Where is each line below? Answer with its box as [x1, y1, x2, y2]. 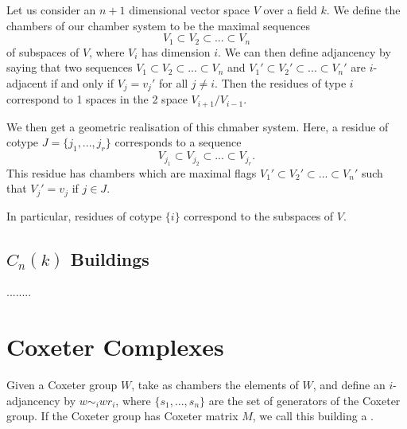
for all [158, 74, 188, 91]
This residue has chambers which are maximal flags [6, 164, 257, 181]
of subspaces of [6, 43, 79, 60]
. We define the [326, 2, 401, 18]
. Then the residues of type [215, 74, 347, 91]
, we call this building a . [252, 408, 374, 424]
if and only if [50, 74, 114, 91]
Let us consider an [6, 2, 96, 18]
